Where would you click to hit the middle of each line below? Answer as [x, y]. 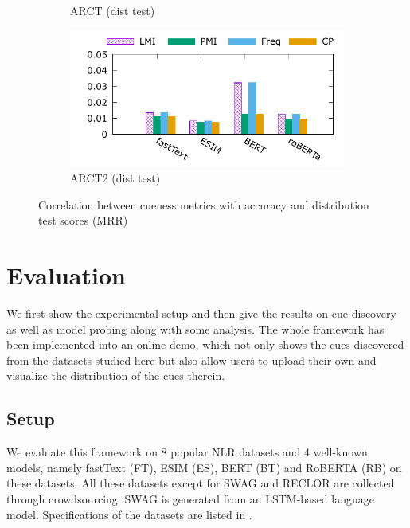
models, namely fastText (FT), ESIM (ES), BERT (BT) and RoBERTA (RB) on [204, 467]
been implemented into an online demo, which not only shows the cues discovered [205, 344]
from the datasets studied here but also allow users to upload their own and [191, 360]
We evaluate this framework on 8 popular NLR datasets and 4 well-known [187, 452]
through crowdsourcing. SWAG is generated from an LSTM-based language [190, 499]
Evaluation [66, 275]
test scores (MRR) [83, 220]
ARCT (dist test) [113, 10]
